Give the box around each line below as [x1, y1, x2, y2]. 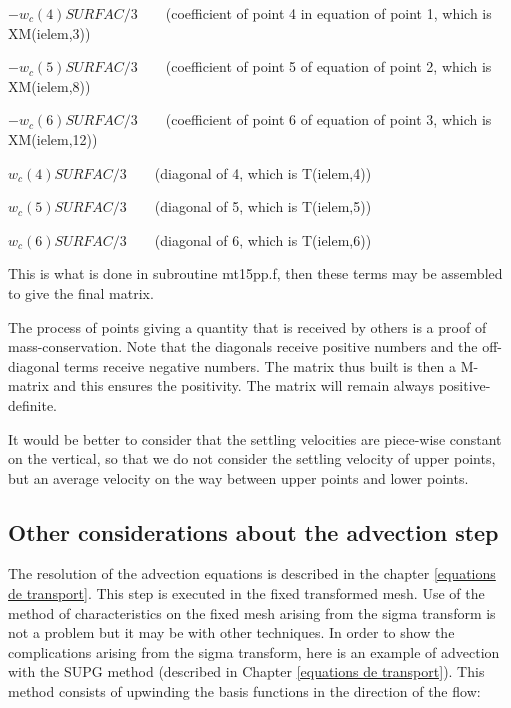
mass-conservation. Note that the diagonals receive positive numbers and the [8, 336, 478, 357]
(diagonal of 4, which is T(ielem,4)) [154, 162, 372, 183]
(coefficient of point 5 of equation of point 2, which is [165, 56, 492, 77]
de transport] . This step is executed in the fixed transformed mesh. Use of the [8, 583, 485, 604]
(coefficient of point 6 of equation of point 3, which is [165, 109, 492, 130]
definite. [8, 394, 58, 415]
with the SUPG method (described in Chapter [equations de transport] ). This [8, 661, 485, 682]
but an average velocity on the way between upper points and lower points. [8, 467, 469, 488]
